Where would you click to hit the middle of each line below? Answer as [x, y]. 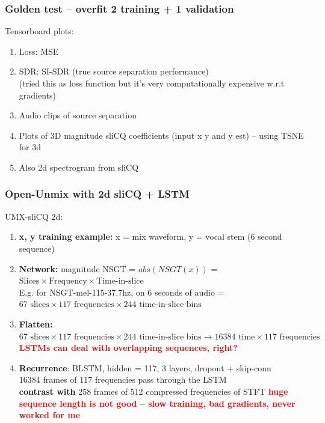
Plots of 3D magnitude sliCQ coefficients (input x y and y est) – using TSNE [161, 135]
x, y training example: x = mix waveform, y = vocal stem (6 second [150, 236]
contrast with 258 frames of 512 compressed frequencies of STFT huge [153, 391]
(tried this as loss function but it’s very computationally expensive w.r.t [152, 83]
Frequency [68, 281]
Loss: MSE [39, 51]
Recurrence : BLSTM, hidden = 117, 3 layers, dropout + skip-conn [145, 367]
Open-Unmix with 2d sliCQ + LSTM [97, 194]
